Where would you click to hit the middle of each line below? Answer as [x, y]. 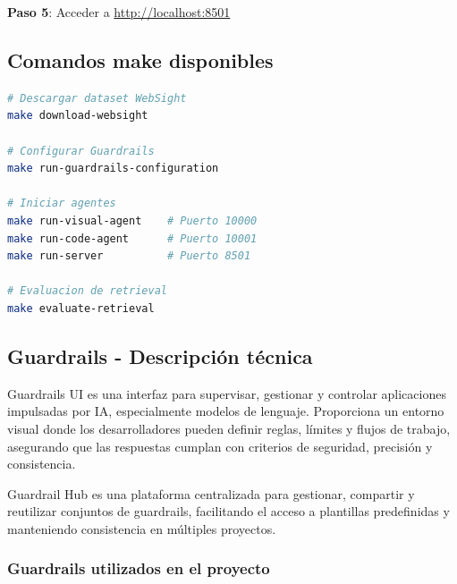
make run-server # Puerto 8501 [129, 256]
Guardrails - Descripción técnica [160, 355]
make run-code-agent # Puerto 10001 [132, 238]
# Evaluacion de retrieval [87, 291]
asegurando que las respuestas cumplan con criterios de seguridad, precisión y [220, 446]
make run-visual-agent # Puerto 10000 [132, 220]
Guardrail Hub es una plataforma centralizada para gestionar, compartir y [211, 493]
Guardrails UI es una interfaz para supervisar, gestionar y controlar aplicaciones [227, 393]
